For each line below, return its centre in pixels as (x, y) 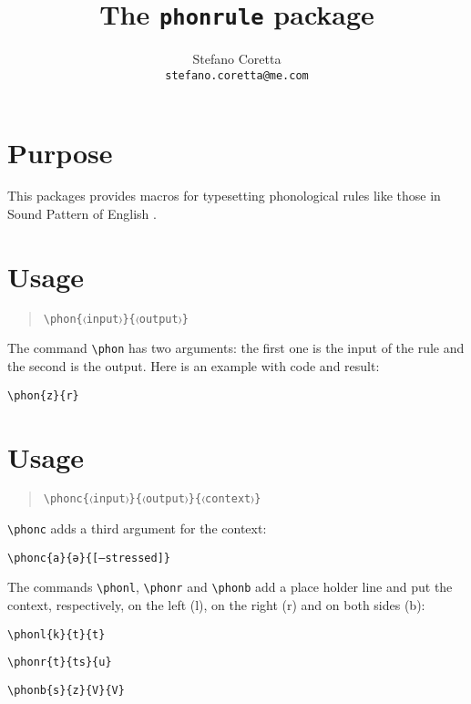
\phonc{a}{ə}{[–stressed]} (89, 558)
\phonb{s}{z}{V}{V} (66, 690)
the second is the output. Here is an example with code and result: (194, 366)
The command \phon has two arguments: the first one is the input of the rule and (236, 348)
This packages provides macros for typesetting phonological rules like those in (224, 196)
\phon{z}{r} (43, 395)
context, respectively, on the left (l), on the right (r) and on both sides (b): (216, 605)
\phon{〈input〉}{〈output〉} (116, 319)
